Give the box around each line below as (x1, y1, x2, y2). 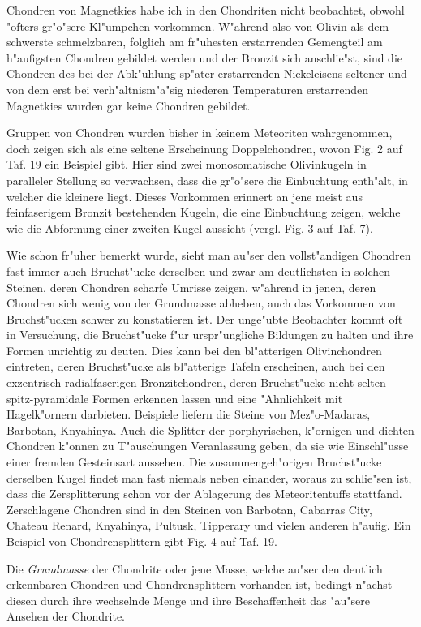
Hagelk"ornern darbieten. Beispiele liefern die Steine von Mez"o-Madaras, (6, 406, 371, 423)
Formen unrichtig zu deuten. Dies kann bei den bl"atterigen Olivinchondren (6, 341, 382, 359)
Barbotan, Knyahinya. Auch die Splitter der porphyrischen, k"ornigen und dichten (6, 421, 415, 438)
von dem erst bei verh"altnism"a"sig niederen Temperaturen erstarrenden (6, 80, 369, 97)
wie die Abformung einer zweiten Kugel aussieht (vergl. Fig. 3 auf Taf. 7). (6, 219, 373, 236)
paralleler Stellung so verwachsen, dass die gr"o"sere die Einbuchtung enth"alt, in (6, 171, 408, 188)
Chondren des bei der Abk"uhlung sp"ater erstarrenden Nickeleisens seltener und (6, 65, 407, 82)
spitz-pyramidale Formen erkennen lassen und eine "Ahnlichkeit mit (6, 389, 343, 406)
